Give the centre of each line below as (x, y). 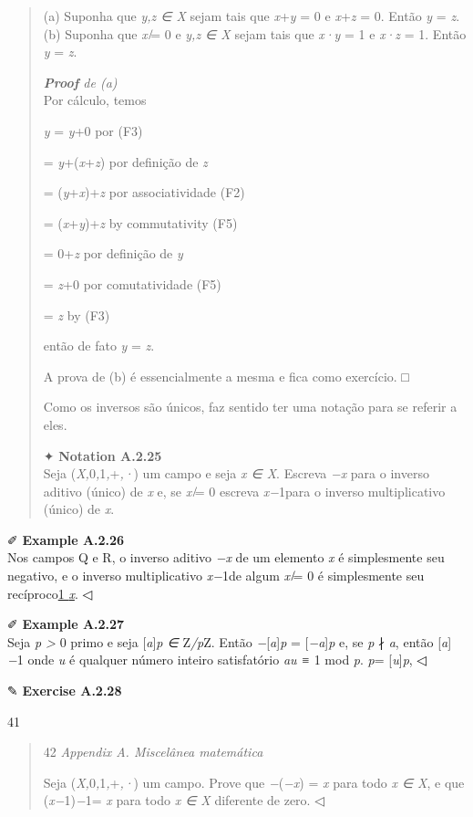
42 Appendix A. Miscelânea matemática (153, 752)
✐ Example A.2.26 (66, 539)
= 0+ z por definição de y (113, 253)
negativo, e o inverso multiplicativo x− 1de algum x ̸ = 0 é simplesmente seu (216, 576)
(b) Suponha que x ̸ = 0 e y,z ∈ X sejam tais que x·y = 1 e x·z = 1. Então (255, 33)
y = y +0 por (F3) (93, 130)
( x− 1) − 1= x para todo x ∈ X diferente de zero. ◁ (184, 800)
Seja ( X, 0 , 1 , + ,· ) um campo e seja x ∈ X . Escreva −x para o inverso (236, 473)
